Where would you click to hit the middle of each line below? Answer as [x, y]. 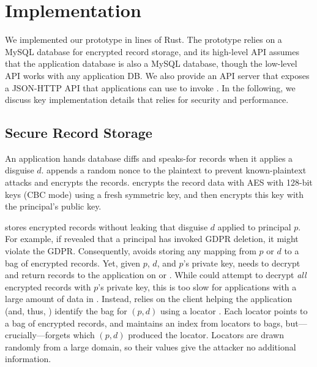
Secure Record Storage [79, 133]
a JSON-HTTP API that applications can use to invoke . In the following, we [150, 87]
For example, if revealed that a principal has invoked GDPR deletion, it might [152, 239]
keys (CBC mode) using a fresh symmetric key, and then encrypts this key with [155, 194]
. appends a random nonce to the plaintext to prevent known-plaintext [174, 170]
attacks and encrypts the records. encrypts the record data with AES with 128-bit [159, 182]
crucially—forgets [38, 335]
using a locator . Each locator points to [234, 311]
